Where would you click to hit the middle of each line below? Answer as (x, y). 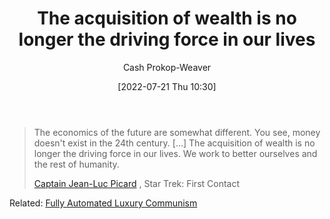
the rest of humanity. (76, 164)
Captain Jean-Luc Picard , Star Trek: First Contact (137, 183)
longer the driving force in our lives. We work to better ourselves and (175, 153)
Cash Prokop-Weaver (167, 67)
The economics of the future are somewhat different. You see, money (177, 132)
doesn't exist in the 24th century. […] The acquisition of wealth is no (174, 143)
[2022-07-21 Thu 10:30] (167, 86)
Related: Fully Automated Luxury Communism (103, 203)
